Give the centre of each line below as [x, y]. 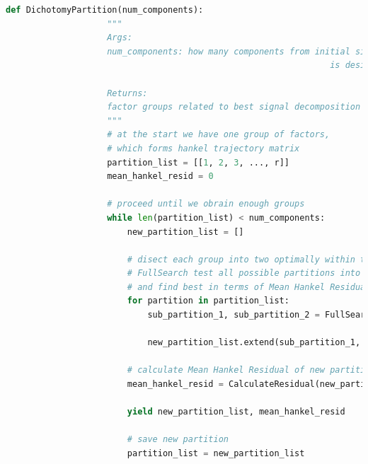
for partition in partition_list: [208, 301]
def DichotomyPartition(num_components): [105, 10]
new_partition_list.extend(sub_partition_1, [254, 343]
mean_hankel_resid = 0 [160, 176]
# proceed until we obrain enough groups [206, 204]
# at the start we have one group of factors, [219, 135]
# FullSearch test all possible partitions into [244, 273]
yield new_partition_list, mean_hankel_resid [236, 412]
